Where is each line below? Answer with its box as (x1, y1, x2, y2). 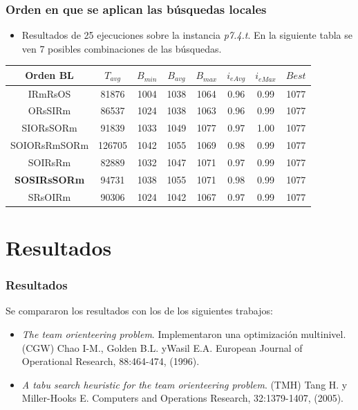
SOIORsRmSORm (10, 138, 89, 152)
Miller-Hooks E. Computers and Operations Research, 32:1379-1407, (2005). (21, 391, 343, 405)
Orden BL (25, 68, 74, 82)
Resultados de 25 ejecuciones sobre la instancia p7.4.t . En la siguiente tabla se (21, 28, 352, 42)
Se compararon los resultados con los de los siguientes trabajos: (6, 303, 273, 318)
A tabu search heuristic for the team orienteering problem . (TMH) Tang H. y (21, 377, 348, 391)
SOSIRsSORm (14, 172, 85, 186)
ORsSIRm (28, 103, 71, 118)
